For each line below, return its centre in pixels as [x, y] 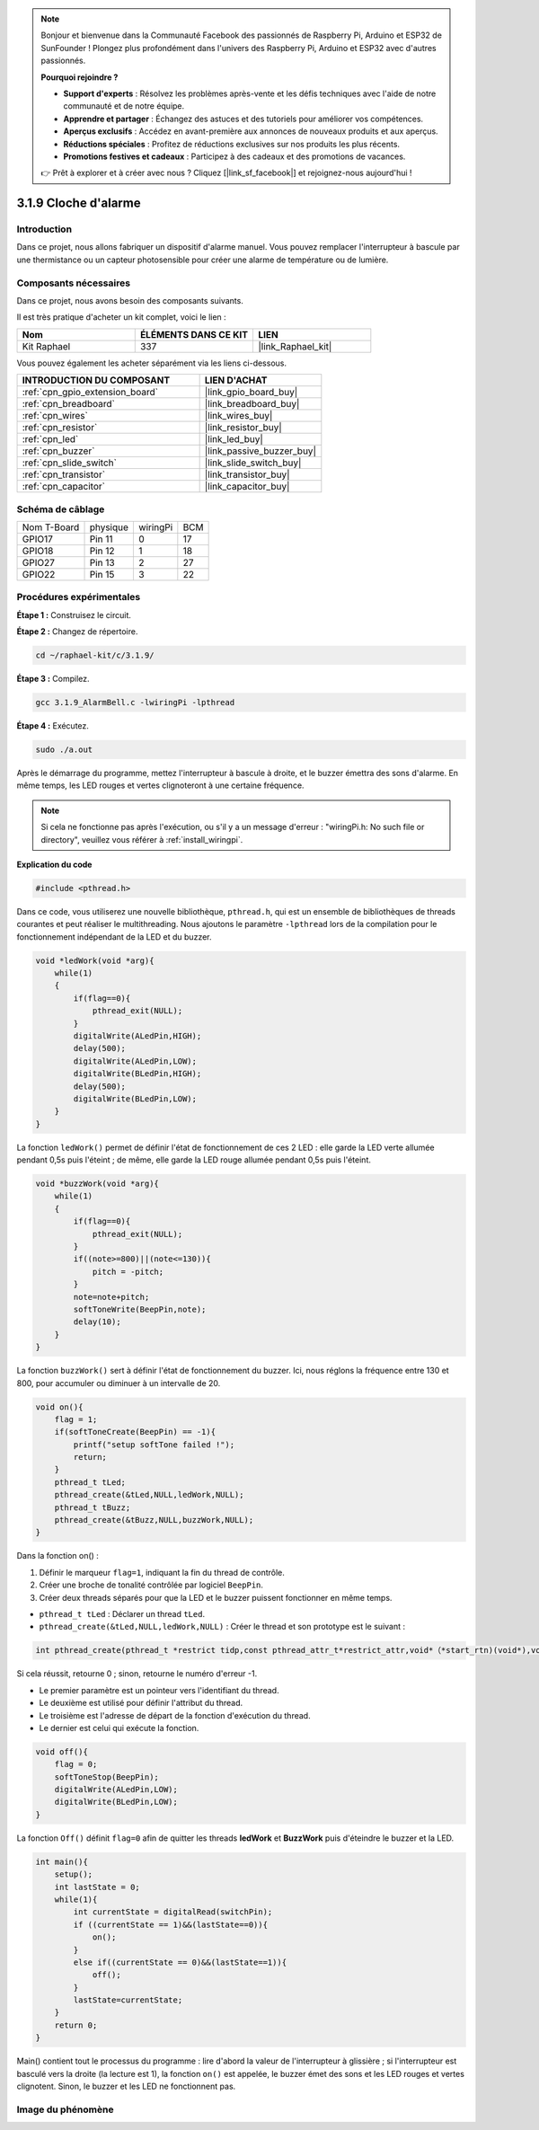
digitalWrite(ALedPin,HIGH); [137, 1036]
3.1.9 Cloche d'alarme [79, 203]
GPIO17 [37, 539]
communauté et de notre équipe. [124, 106]
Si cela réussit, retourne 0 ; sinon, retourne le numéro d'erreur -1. [137, 1674]
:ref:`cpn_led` [50, 439]
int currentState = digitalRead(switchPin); [173, 1912]
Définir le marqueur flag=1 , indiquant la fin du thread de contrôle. [162, 1572]
